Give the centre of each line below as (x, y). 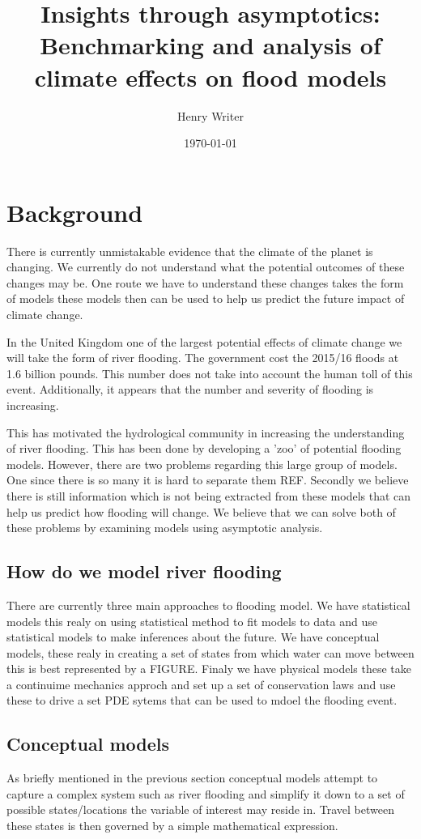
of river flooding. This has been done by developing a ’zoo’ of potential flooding (204, 448)
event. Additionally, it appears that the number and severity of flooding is (190, 389)
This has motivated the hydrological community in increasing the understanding (206, 432)
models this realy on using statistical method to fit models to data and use (192, 621)
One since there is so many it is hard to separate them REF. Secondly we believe (208, 480)
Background (75, 212)
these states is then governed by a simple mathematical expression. (172, 826)
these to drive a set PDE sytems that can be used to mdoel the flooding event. (202, 700)
